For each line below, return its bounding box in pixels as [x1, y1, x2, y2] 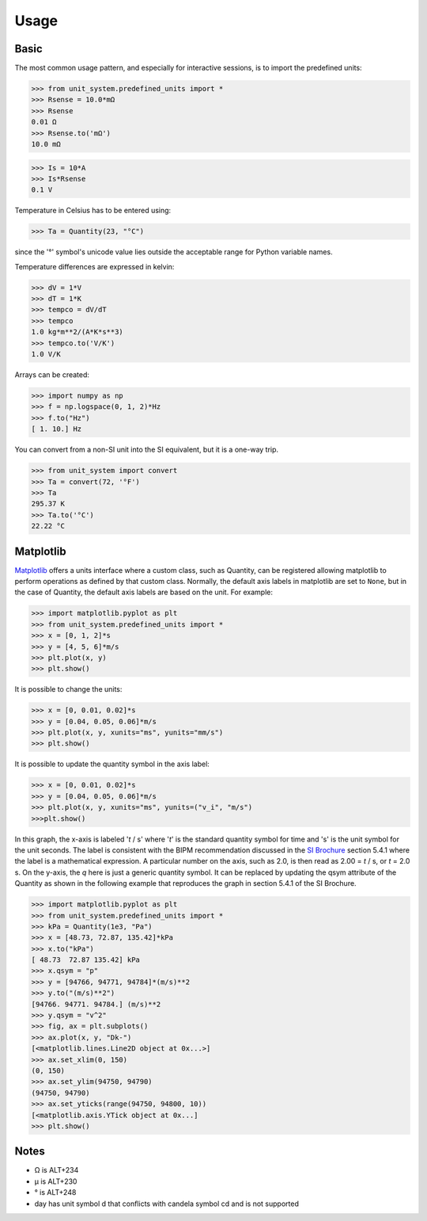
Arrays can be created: [14, 370, 90, 380]
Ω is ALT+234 [34, 1166, 79, 1175]
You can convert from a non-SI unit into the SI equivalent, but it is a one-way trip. [14, 445, 279, 455]
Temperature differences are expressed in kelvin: [14, 261, 175, 271]
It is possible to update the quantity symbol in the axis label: [14, 759, 210, 769]
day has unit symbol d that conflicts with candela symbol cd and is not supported [34, 1199, 300, 1208]
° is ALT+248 [34, 1188, 77, 1197]
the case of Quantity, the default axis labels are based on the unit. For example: [14, 587, 273, 597]
